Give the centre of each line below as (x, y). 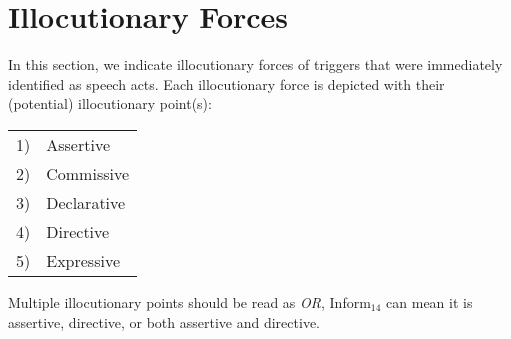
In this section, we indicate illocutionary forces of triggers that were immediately (255, 64)
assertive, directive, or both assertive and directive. (164, 321)
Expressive (83, 260)
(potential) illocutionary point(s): (110, 103)
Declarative (86, 202)
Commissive (88, 173)
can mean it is (429, 301)
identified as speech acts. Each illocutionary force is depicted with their (226, 83)
